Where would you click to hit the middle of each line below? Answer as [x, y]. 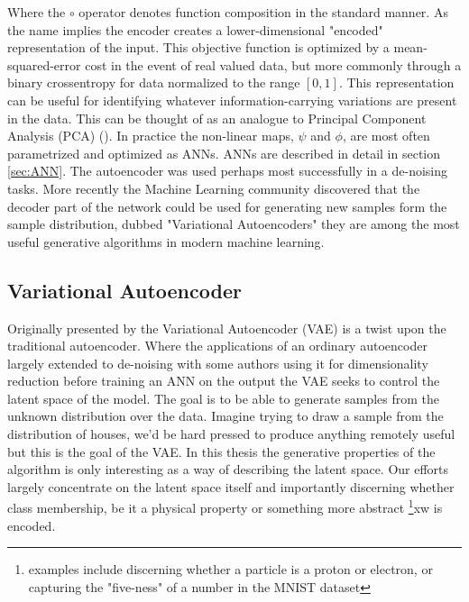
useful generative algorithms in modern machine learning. [166, 241]
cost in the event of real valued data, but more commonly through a [273, 64]
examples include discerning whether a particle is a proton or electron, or [230, 569]
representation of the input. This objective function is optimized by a [198, 47]
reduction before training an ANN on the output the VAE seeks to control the [224, 381]
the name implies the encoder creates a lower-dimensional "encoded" [195, 29]
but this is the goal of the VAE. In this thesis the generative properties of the [221, 451]
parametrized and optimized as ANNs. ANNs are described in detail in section [224, 153]
